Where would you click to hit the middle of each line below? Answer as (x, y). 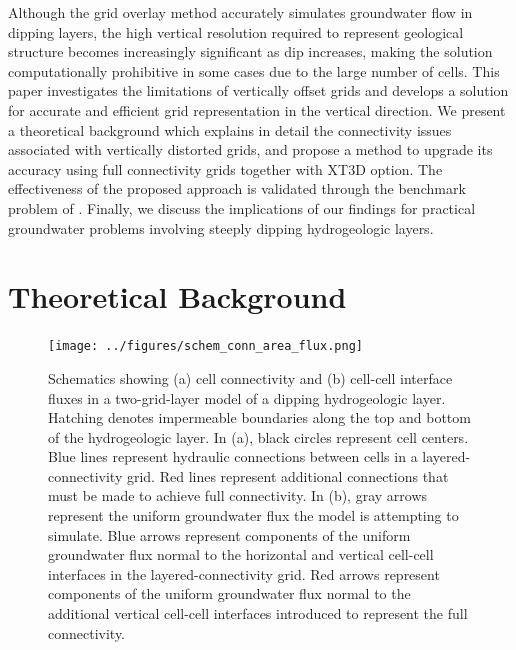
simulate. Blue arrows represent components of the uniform (229, 534)
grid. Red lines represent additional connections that (287, 475)
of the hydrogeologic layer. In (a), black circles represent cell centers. (258, 436)
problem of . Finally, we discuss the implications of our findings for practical (242, 207)
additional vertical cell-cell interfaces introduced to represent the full (258, 613)
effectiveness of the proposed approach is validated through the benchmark (237, 188)
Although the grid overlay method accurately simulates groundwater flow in (240, 12)
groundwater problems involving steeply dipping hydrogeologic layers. (221, 227)
